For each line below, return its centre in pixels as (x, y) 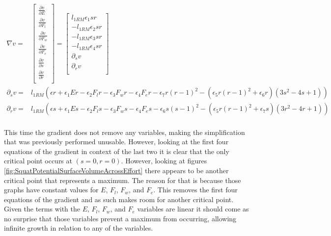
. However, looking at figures (164, 161)
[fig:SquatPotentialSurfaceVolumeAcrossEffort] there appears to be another (116, 170)
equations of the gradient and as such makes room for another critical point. (119, 199)
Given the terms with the (42, 209)
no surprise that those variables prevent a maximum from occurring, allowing (120, 218)
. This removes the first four (195, 190)
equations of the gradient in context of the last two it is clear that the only (117, 151)
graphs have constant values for (51, 190)
